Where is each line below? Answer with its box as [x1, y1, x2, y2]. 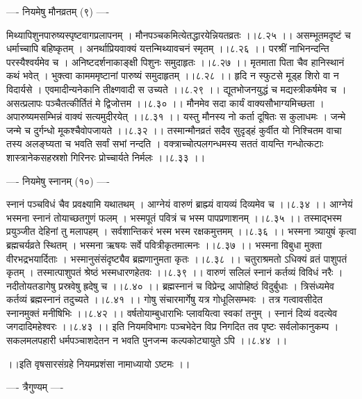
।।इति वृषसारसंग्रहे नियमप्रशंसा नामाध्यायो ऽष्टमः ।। [6, 356, 190, 370]
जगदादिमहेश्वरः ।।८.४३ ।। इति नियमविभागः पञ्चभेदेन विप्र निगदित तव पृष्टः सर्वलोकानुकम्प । [6, 319, 339, 334]
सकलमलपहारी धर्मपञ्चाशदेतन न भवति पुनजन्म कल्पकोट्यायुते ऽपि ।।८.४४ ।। [6, 333, 288, 348]
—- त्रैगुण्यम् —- [6, 380, 64, 394]
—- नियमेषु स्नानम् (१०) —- [6, 173, 110, 188]
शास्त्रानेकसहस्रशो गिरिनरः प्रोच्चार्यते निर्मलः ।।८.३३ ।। [6, 149, 206, 164]
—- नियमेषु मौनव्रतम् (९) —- [6, 4, 110, 18]
